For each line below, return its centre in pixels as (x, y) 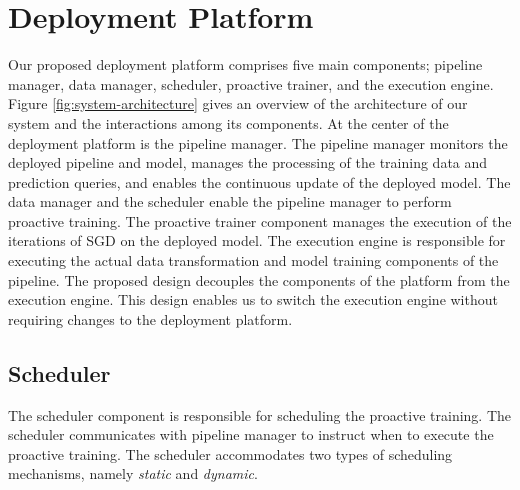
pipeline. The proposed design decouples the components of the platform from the (259, 279)
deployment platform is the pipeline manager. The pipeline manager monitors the (258, 142)
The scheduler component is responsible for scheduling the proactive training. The (260, 414)
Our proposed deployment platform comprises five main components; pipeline (245, 64)
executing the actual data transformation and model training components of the (253, 260)
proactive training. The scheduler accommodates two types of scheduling (230, 453)
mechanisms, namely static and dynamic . (133, 473)
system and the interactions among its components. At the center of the (228, 122)
